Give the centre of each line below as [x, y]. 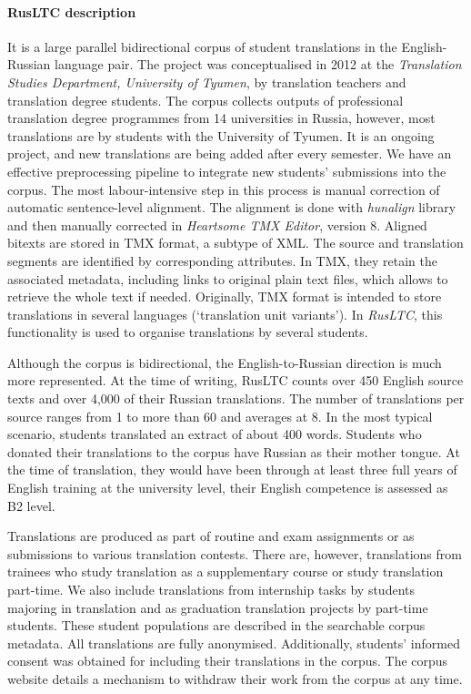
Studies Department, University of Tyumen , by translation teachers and [207, 82]
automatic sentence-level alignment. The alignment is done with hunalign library [232, 207]
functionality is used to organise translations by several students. [188, 332]
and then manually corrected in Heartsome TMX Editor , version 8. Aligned [217, 225]
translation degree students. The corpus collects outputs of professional [205, 100]
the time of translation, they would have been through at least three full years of [232, 469]
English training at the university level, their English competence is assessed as [228, 488]
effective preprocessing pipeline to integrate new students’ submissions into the [227, 171]
